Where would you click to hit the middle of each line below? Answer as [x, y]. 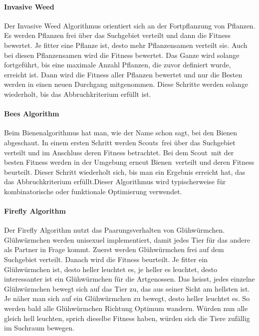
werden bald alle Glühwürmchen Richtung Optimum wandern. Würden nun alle [126, 308]
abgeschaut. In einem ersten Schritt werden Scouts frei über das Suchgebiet [120, 142]
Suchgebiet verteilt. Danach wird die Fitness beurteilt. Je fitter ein [106, 259]
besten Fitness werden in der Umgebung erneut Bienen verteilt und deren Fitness [129, 162]
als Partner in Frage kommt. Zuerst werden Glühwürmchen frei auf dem [114, 249]
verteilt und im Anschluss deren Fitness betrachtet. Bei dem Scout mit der [119, 152]
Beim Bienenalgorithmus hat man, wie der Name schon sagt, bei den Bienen [121, 133]
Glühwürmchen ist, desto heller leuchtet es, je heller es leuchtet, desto [111, 269]
